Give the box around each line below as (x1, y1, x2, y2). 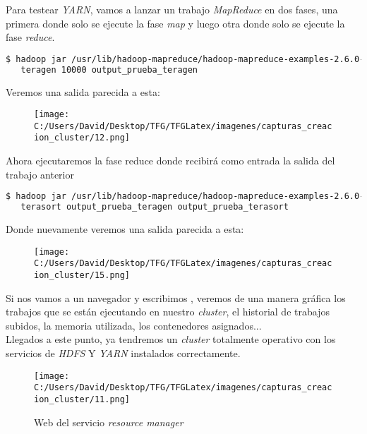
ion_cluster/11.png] (34, 394, 131, 404)
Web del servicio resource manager (34, 414, 183, 429)
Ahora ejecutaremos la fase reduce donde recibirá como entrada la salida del (6, 153, 335, 168)
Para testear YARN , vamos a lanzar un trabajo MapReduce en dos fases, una (6, 2, 338, 16)
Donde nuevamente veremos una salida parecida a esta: (6, 222, 244, 236)
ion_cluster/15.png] (34, 270, 131, 280)
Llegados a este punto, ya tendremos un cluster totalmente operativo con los (6, 332, 336, 346)
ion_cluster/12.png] (34, 133, 131, 143)
